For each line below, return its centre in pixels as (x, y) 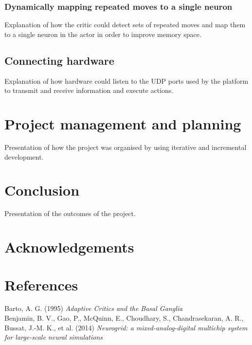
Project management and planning (123, 123)
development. (24, 156)
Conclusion (42, 190)
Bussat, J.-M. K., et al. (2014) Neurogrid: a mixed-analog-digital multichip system (126, 327)
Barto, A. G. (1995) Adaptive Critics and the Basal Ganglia (94, 308)
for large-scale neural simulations (54, 337)
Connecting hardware (59, 60)
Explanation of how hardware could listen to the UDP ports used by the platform (126, 81)
